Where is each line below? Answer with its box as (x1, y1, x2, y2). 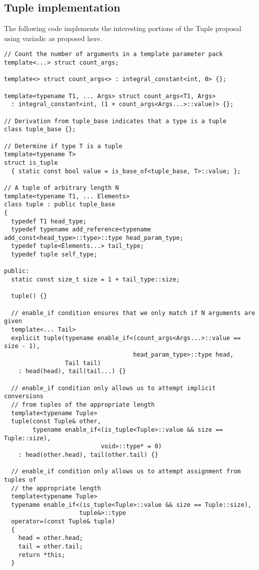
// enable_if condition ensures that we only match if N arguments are (11, 309, 255, 317)
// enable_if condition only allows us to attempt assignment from (11, 468, 241, 475)
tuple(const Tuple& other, (11, 418, 101, 425)
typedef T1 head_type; (11, 217, 87, 225)
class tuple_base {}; (4, 126, 76, 133)
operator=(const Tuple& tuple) (11, 518, 115, 525)
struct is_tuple (4, 159, 58, 166)
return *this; (18, 551, 65, 558)
